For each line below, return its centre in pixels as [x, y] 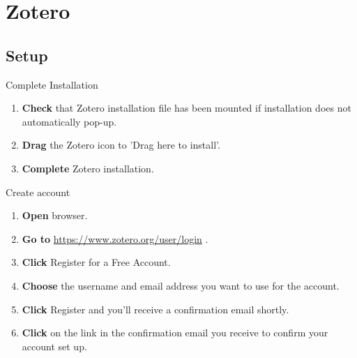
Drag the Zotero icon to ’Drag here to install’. [121, 145]
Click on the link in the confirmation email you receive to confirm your [175, 333]
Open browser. [55, 215]
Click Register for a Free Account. [96, 262]
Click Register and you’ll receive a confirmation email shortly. [155, 309]
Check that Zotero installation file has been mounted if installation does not [187, 108]
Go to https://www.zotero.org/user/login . [115, 238]
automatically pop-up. [69, 121]
